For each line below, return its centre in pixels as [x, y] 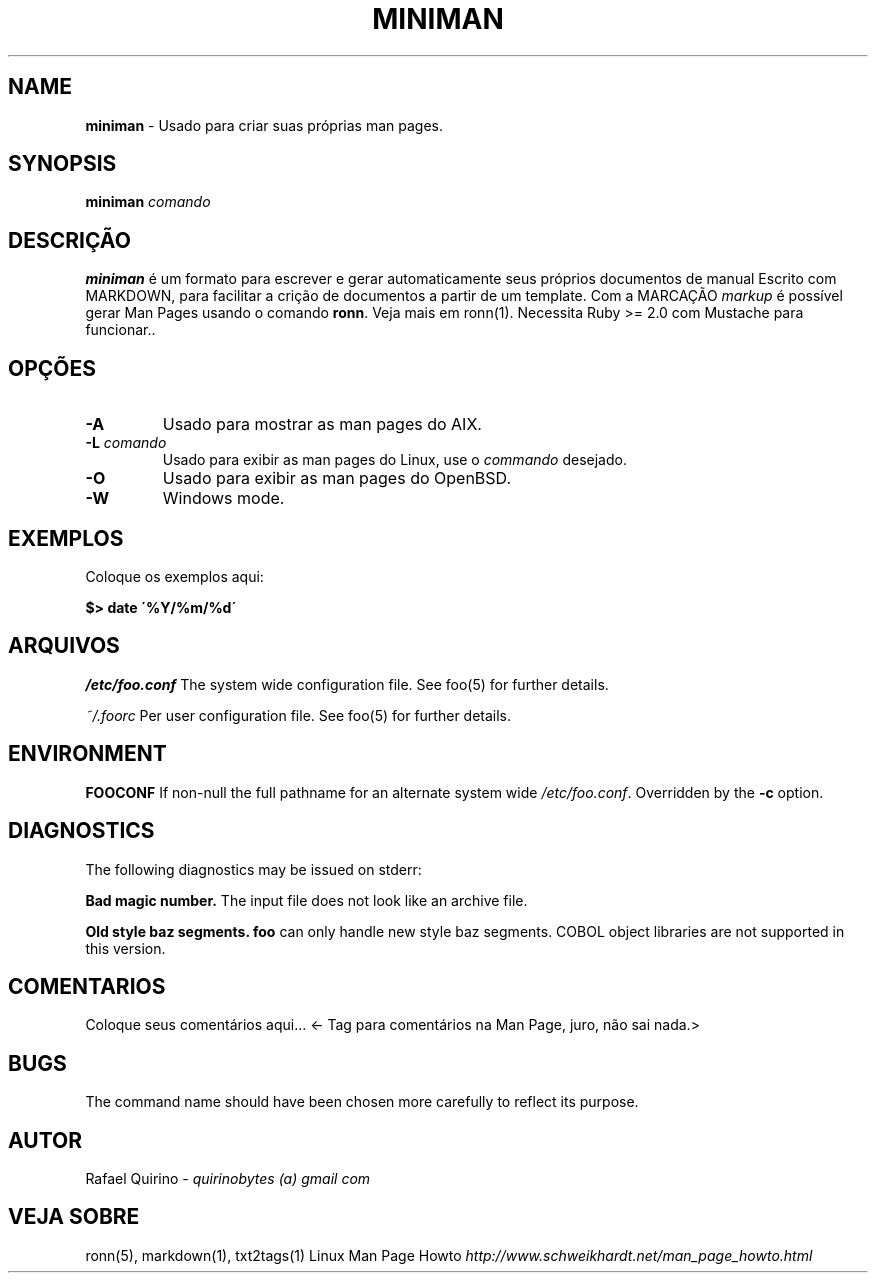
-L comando [126, 443]
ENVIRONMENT [87, 754]
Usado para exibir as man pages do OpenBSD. [337, 478]
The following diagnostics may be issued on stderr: [253, 869]
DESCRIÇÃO [69, 240]
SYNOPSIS [62, 164]
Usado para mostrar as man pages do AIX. [322, 424]
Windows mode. [223, 498]
